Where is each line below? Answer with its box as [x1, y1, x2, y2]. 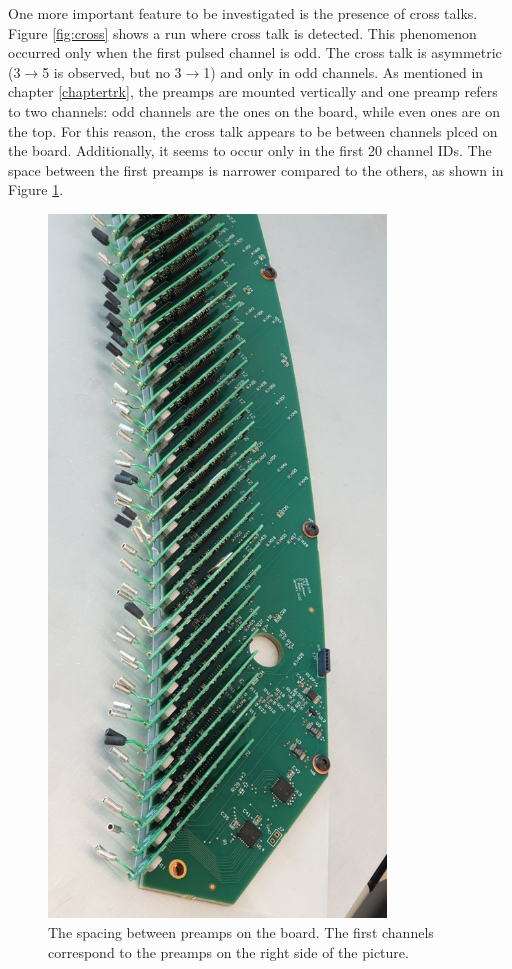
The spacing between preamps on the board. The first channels [48, 922, 434, 943]
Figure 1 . [8, 179, 64, 200]
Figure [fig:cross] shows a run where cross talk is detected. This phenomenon [8, 22, 477, 43]
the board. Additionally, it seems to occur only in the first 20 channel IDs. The [8, 140, 492, 161]
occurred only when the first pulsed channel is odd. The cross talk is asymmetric [8, 42, 502, 63]
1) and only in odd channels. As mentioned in [203, 61, 484, 82]
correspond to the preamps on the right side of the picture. [48, 941, 409, 962]
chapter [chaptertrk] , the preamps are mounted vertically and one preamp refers [8, 81, 498, 102]
